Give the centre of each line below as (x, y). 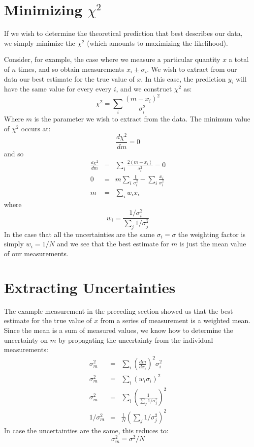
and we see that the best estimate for (113, 244)
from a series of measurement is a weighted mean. (175, 320)
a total (239, 59)
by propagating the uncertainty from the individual (136, 340)
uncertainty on (26, 340)
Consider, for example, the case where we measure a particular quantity (112, 59)
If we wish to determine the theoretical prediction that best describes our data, (123, 33)
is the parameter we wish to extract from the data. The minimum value (142, 119)
